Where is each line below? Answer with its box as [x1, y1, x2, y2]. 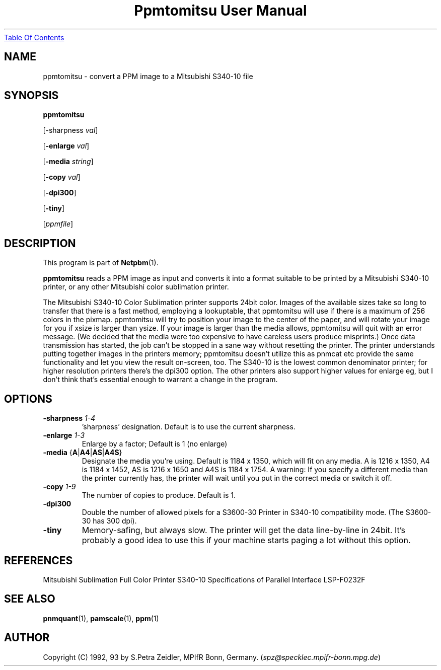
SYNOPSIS [4, 89, 59, 102]
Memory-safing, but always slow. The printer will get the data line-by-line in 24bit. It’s [82, 525, 406, 536]
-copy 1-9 [43, 482, 76, 491]
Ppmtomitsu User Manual [134, 2, 307, 19]
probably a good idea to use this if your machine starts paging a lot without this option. [82, 535, 411, 546]
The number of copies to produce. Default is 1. [82, 491, 236, 500]
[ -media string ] [43, 157, 94, 166]
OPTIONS [4, 392, 52, 405]
